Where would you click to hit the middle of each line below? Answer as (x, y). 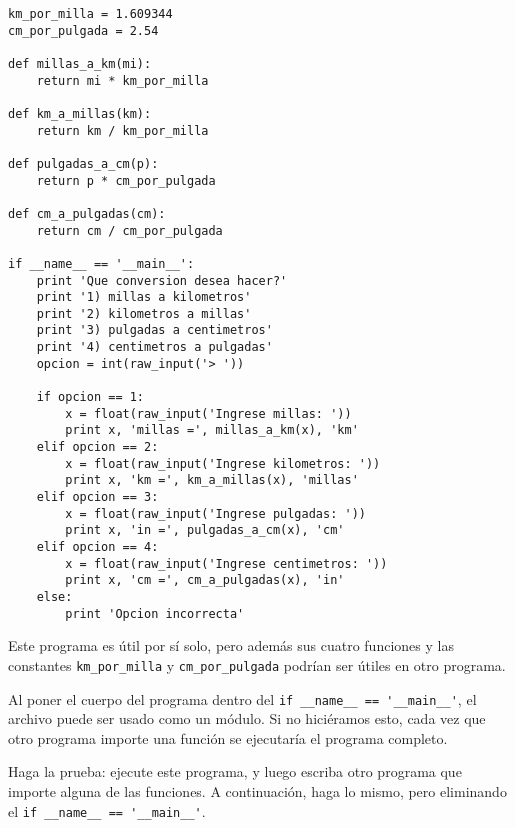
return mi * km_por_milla (122, 80)
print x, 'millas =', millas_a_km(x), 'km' (212, 430)
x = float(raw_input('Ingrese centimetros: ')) (226, 563)
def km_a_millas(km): (80, 113)
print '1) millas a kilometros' (144, 297)
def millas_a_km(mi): (80, 63)
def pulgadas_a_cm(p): (83, 163)
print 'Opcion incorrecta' (155, 613)
